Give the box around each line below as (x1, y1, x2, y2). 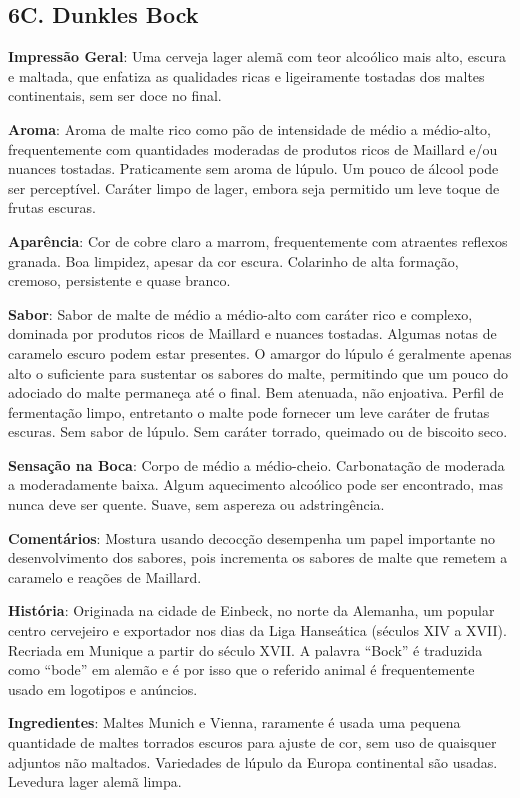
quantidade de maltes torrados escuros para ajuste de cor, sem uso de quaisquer (8, 732, 497, 753)
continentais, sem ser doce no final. (8, 85, 222, 106)
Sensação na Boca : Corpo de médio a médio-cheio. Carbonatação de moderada (8, 454, 505, 475)
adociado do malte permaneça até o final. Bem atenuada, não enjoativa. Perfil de (8, 382, 504, 403)
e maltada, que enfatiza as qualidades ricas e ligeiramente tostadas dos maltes (8, 65, 485, 86)
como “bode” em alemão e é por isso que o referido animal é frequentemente (8, 659, 475, 680)
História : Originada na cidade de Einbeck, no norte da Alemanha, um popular (8, 600, 495, 621)
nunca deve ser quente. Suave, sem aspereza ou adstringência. (8, 494, 385, 515)
